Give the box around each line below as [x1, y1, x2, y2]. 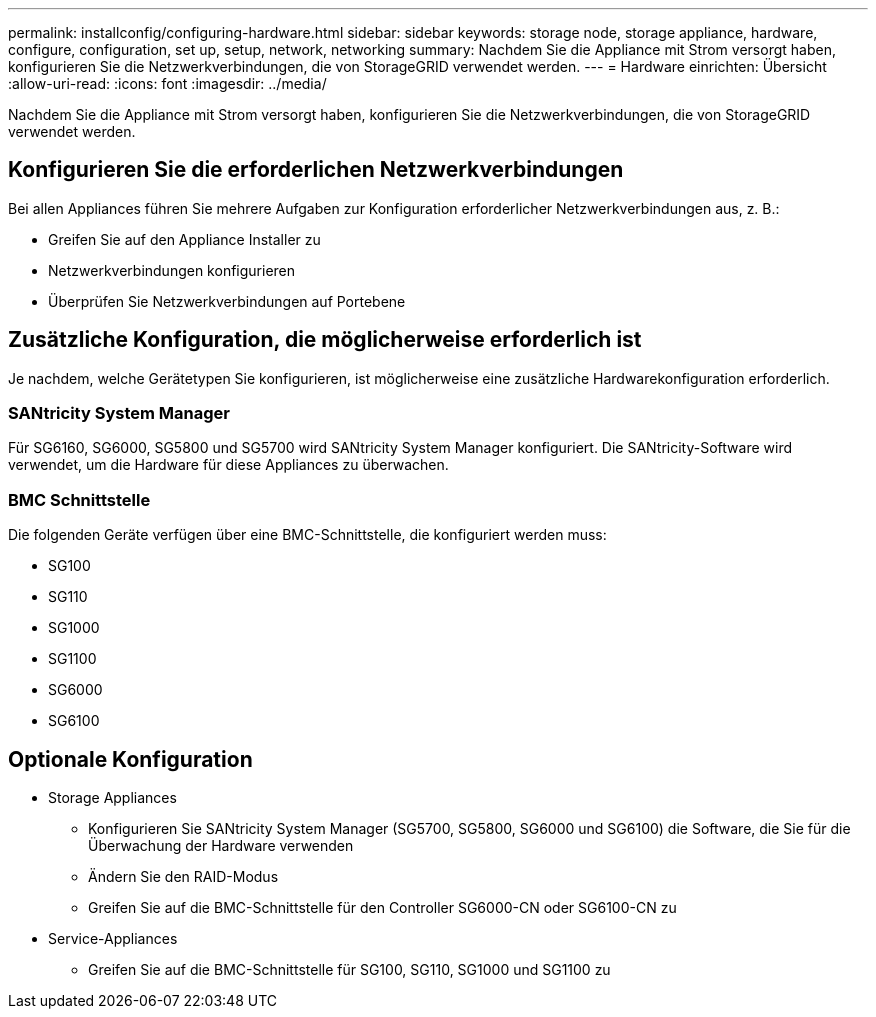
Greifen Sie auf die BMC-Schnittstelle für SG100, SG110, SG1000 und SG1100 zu [88, 961, 611, 979]
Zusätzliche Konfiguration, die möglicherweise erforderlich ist [8, 327, 642, 353]
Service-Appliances [48, 930, 178, 948]
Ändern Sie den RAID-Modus [88, 868, 279, 886]
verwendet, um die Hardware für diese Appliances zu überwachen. [8, 456, 449, 474]
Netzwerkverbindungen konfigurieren [48, 261, 296, 279]
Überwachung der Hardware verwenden [88, 837, 354, 855]
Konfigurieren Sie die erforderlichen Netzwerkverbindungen [8, 157, 624, 183]
